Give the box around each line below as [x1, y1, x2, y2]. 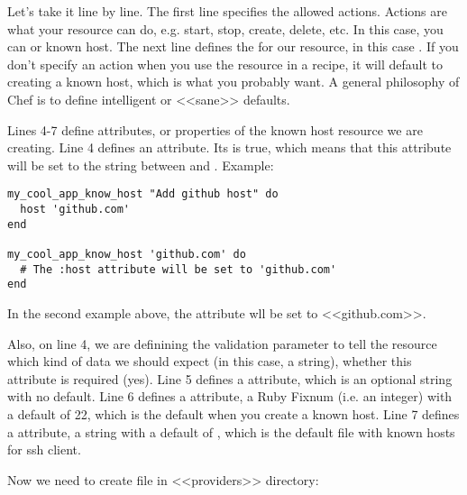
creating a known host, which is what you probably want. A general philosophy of [7, 72, 460, 91]
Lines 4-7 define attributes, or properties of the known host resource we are [7, 120, 423, 139]
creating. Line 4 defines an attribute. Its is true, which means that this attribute [7, 138, 452, 157]
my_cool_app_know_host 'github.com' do [7, 247, 246, 261]
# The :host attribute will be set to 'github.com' [20, 262, 337, 276]
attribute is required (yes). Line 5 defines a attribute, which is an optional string [7, 369, 453, 388]
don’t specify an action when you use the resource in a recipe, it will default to [7, 54, 443, 73]
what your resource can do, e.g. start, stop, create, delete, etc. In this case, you [7, 19, 444, 38]
